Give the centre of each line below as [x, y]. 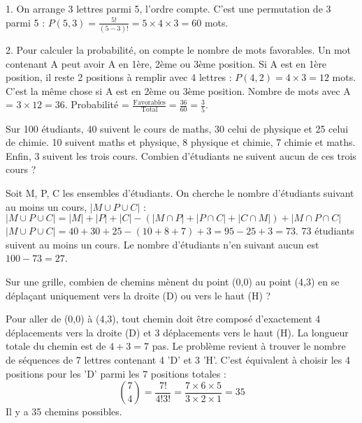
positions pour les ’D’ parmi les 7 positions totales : [116, 373]
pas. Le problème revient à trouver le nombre [249, 346]
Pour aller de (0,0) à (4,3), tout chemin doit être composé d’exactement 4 [163, 319]
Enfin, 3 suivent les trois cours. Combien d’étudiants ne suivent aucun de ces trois [181, 155]
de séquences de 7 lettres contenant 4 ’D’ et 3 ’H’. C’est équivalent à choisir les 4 [178, 359]
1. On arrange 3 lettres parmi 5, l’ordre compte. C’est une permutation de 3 [168, 8]
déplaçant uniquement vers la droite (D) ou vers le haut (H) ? [138, 295]
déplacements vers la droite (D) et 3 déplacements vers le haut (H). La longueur [177, 332]
